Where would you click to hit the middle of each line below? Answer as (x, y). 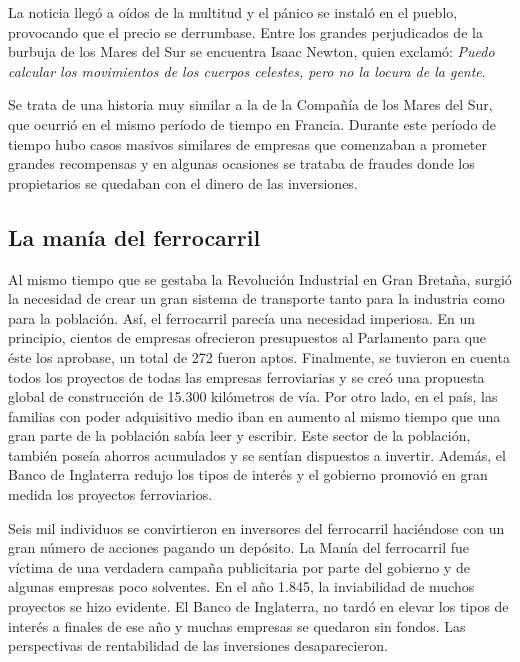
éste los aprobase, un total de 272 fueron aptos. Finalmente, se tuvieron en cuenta (259, 356)
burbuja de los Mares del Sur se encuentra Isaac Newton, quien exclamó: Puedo (251, 51)
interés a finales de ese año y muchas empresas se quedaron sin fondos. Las (237, 625)
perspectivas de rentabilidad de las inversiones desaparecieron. (198, 645)
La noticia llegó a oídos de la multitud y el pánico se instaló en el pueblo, (233, 12)
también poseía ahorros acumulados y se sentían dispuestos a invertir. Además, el (257, 454)
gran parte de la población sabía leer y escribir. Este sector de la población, (239, 435)
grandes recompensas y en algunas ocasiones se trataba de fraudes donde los (241, 163)
